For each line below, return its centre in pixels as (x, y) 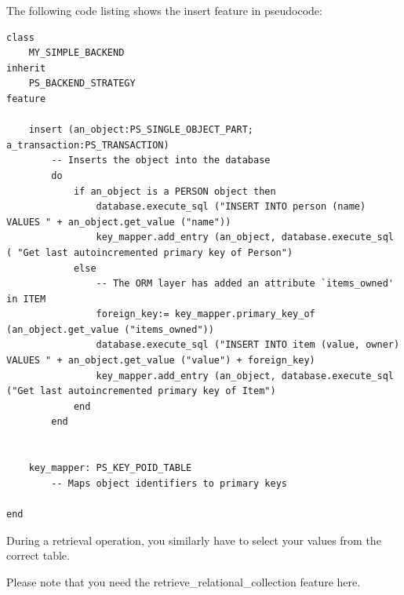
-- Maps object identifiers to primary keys (169, 483)
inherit (26, 68)
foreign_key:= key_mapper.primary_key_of (206, 314)
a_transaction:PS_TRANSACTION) (88, 145)
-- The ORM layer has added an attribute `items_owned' (245, 284)
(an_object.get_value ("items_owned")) (110, 329)
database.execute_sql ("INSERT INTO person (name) (231, 207)
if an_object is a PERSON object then (175, 191)
